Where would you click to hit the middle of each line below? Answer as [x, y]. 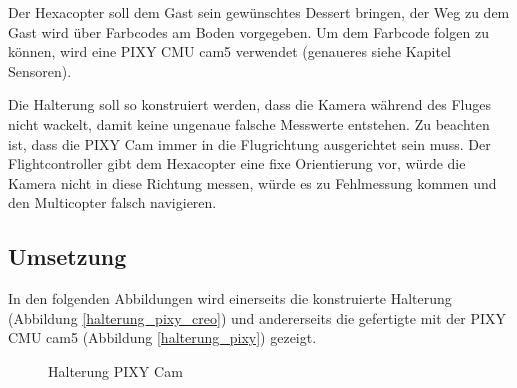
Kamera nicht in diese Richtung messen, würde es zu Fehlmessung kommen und [252, 182]
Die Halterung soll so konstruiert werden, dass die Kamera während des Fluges [249, 104]
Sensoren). [40, 70]
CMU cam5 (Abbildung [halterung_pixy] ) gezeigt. [162, 337]
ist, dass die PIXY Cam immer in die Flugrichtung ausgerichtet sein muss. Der [249, 143]
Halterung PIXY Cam [115, 370]
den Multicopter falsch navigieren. [112, 202]
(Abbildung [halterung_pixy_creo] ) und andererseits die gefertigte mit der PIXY [257, 317]
